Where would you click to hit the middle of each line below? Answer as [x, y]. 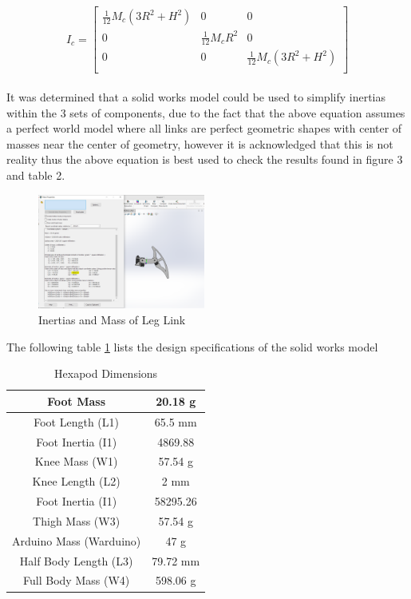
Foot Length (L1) [77, 421]
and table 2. [36, 175]
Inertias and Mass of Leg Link [112, 320]
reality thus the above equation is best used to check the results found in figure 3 [205, 159]
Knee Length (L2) [76, 481]
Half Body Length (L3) [76, 560]
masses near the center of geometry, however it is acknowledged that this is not [200, 143]
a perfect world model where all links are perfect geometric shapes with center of [204, 128]
